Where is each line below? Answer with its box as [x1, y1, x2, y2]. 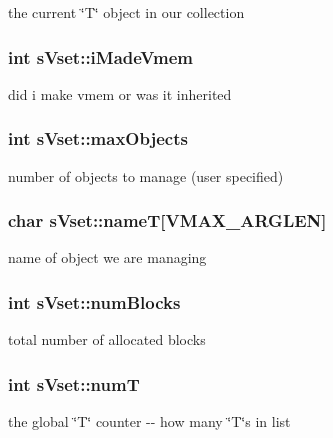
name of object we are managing [8, 247, 207, 268]
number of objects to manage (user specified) [8, 165, 284, 186]
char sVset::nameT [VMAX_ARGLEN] [8, 208, 327, 233]
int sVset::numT [8, 371, 140, 396]
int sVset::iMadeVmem [8, 44, 193, 69]
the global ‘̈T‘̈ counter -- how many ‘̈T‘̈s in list [8, 411, 291, 432]
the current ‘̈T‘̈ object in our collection [8, 2, 245, 22]
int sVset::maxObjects [8, 126, 188, 151]
